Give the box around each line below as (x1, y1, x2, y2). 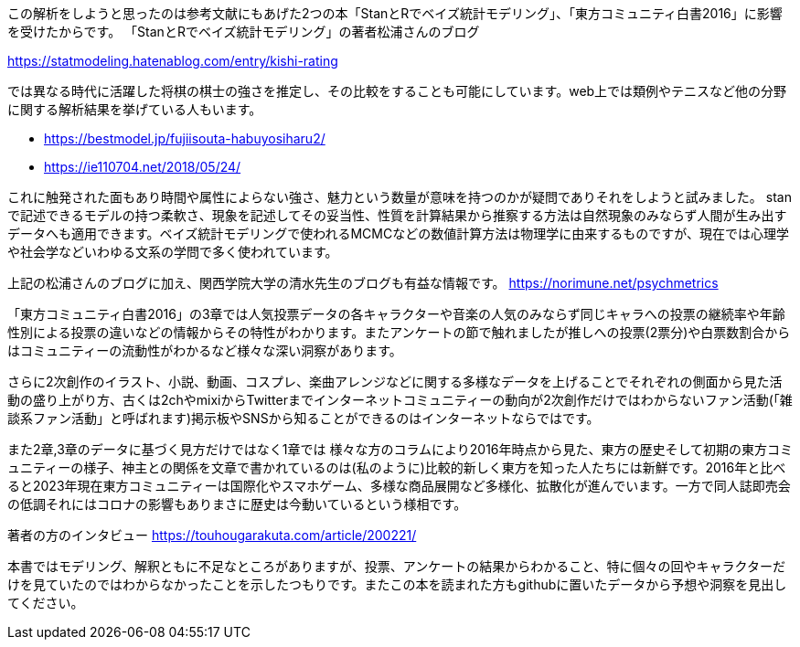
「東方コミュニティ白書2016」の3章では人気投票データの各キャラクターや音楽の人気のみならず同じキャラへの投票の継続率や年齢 (7, 306, 785, 322)
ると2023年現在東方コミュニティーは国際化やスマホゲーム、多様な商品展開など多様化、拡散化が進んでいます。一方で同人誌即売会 (7, 478, 791, 493)
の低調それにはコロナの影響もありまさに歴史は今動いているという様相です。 (7, 496, 467, 512)
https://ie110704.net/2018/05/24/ (44, 159, 241, 175)
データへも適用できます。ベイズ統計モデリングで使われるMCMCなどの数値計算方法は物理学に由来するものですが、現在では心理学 (7, 226, 789, 241)
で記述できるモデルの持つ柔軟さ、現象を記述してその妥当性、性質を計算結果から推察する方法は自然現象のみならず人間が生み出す (7, 207, 787, 223)
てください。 (7, 595, 84, 610)
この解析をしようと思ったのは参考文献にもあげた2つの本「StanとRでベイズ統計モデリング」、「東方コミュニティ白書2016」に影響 (7, 5, 783, 21)
